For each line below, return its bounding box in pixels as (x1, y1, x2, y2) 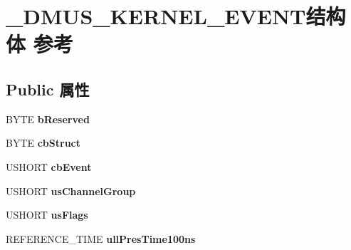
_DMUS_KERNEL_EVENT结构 (6, 1, 346, 31)
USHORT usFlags (6, 207, 88, 222)
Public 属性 (6, 78, 90, 100)
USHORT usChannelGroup (6, 183, 136, 198)
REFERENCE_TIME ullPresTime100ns (6, 231, 196, 246)
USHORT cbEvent (6, 159, 92, 174)
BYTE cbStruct (6, 135, 81, 150)
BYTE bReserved (6, 111, 90, 126)
